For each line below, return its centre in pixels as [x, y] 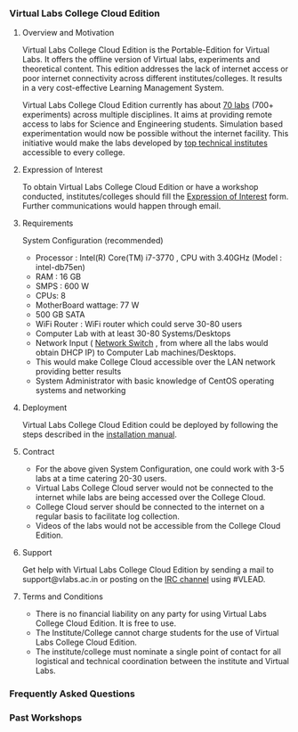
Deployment [44, 407]
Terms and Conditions [63, 596]
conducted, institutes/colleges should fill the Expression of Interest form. [155, 197]
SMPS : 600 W [62, 286]
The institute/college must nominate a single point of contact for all [158, 652]
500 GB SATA [60, 315]
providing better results [78, 372]
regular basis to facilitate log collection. [107, 516]
